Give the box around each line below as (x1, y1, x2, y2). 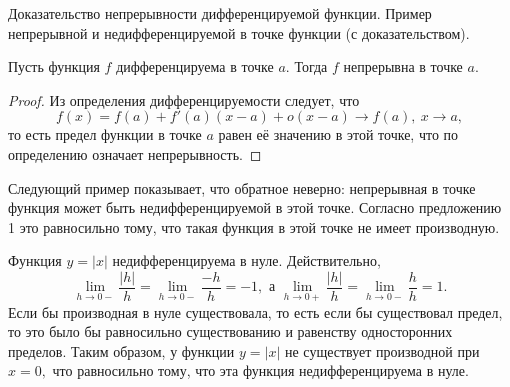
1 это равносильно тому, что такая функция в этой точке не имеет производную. (8, 216, 500, 237)
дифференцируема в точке (116, 56, 274, 77)
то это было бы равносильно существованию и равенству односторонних (8, 321, 453, 342)
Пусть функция (8, 56, 100, 77)
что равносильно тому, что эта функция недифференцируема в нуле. (52, 360, 469, 381)
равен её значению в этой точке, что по (218, 124, 459, 145)
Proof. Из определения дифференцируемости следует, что (8, 89, 360, 110)
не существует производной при (284, 340, 480, 361)
